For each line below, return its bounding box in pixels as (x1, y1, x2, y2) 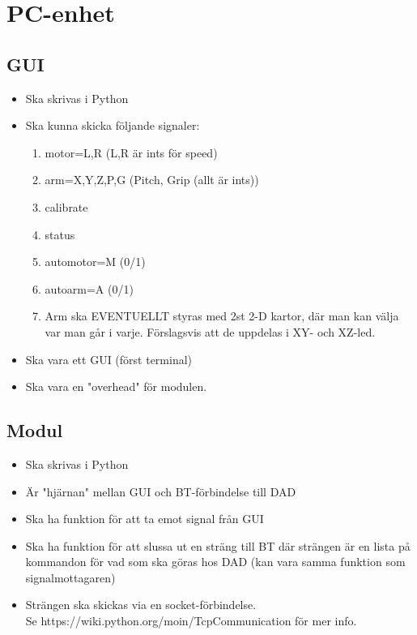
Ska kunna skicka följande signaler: (25, 117, 200, 134)
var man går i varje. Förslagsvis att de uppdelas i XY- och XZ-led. (45, 323, 376, 340)
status (45, 225, 75, 242)
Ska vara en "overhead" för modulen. (25, 378, 207, 395)
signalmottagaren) (25, 568, 116, 586)
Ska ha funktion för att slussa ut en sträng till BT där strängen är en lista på (25, 537, 411, 554)
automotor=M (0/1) (45, 253, 146, 270)
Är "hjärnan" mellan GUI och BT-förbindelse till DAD (25, 483, 296, 500)
